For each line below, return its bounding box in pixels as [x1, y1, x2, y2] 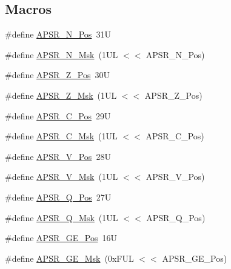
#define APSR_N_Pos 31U [5, 28, 111, 41]
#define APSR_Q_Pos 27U [5, 190, 112, 203]
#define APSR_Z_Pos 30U [5, 68, 110, 81]
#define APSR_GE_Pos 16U [5, 231, 117, 244]
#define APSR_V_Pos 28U [5, 150, 111, 162]
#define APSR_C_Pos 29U [5, 109, 111, 122]
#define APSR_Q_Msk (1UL [5, 211, 118, 224]
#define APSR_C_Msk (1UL [5, 130, 118, 142]
